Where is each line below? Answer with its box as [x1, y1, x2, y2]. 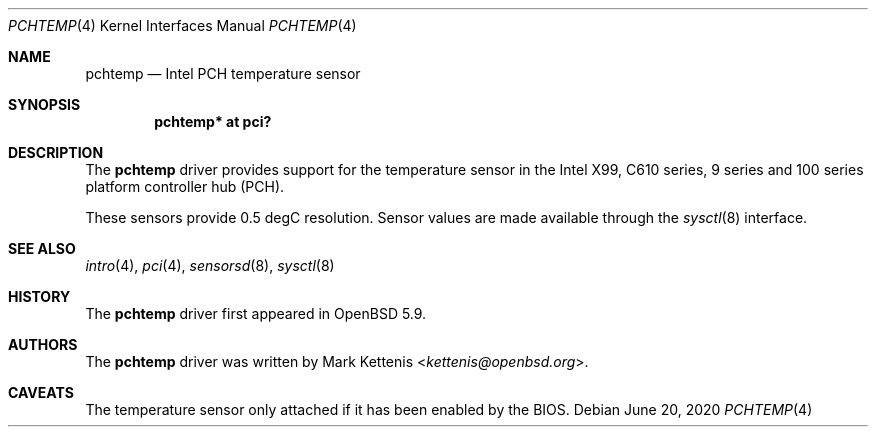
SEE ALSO [8, 240, 76, 257]
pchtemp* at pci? [154, 113, 272, 130]
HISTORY [8, 288, 71, 305]
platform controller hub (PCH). [85, 178, 285, 195]
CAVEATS [8, 384, 74, 401]
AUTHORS [8, 336, 78, 353]
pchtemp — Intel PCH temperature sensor [85, 65, 361, 82]
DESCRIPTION [8, 144, 104, 161]
